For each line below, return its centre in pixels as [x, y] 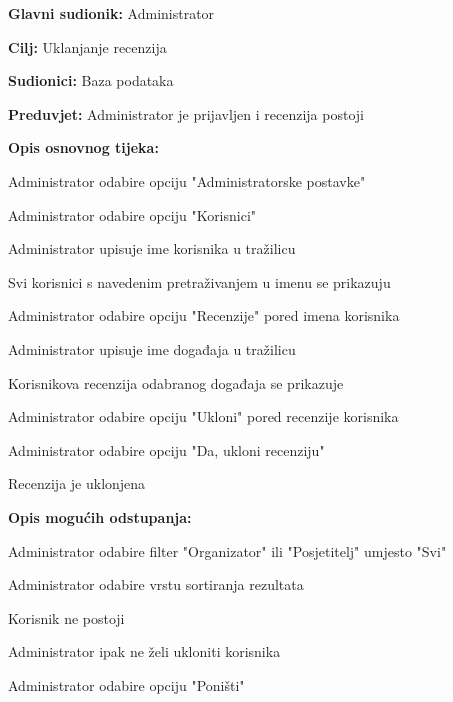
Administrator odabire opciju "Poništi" [126, 684]
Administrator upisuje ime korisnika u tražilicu [152, 248]
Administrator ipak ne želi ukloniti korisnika [144, 651]
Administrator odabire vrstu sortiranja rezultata [156, 584]
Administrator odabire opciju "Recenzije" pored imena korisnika [204, 315]
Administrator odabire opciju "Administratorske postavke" [187, 180]
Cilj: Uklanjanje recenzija [87, 46]
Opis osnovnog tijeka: [83, 147]
